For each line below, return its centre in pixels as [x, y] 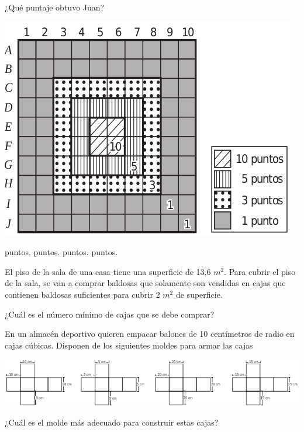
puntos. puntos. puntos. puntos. [61, 252]
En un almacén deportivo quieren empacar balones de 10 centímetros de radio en [150, 334]
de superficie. [199, 294]
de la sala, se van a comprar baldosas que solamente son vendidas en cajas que [145, 283]
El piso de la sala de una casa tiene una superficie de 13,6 [108, 271]
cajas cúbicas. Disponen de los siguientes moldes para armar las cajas [129, 345]
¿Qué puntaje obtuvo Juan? [55, 7]
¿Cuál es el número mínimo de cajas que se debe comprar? [110, 314]
